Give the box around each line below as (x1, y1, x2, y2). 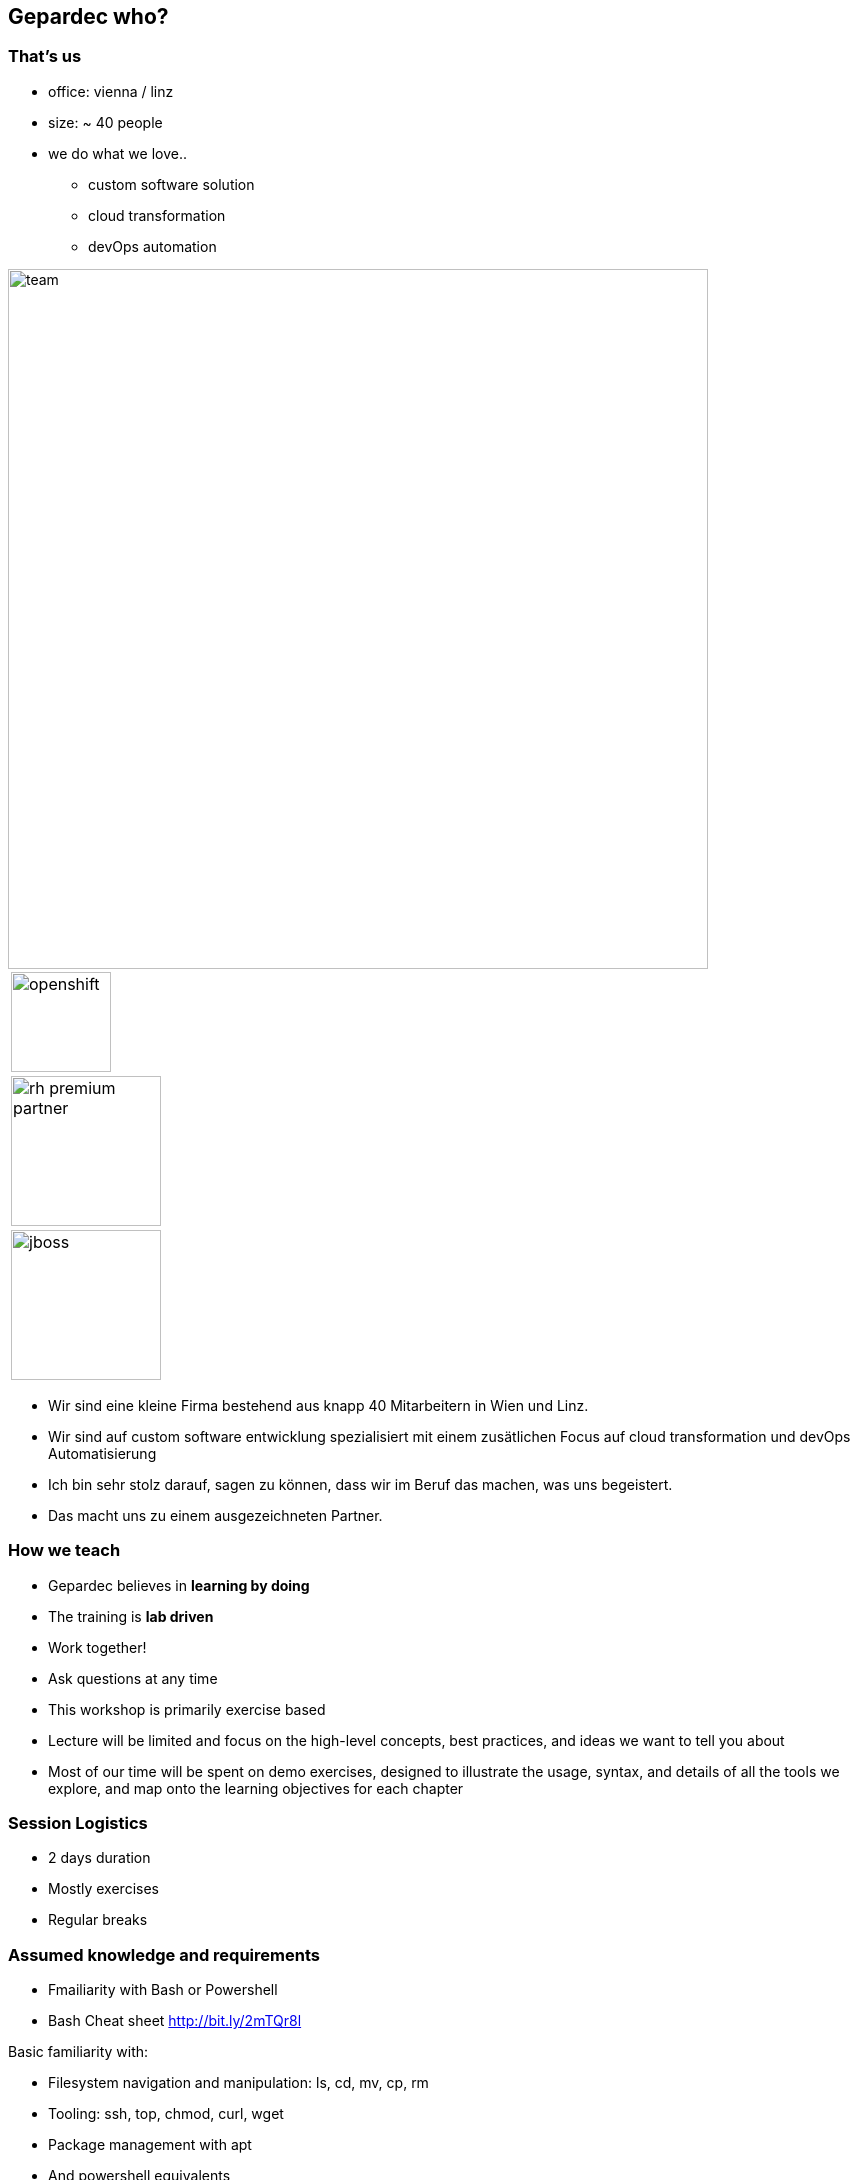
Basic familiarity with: (8, 2043, 149, 2061)
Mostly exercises (48, 1880, 159, 1898)
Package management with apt (48, 2136, 252, 2154)
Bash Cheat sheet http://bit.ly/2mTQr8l (48, 2012, 302, 2030)
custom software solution (88, 175, 255, 193)
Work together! (48, 1638, 147, 1656)
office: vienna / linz (48, 82, 174, 100)
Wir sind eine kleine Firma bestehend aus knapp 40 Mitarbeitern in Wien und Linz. (48, 1396, 589, 1414)
